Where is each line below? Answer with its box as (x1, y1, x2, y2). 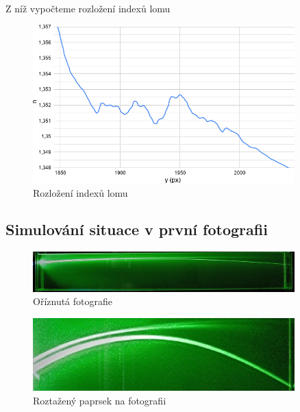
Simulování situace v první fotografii (5, 219, 268, 240)
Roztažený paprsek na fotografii (33, 393, 166, 407)
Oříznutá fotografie (33, 294, 112, 308)
